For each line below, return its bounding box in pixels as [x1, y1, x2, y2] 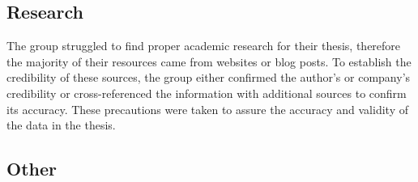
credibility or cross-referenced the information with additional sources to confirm [6, 84, 407, 101]
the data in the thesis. [6, 116, 116, 133]
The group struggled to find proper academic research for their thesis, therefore [6, 37, 401, 54]
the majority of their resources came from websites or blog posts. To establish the [6, 53, 412, 70]
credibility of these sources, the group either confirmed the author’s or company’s [6, 69, 411, 86]
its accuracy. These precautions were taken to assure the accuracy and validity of [6, 100, 408, 117]
